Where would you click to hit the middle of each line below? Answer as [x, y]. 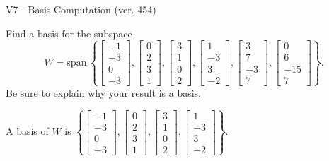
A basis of [27, 131]
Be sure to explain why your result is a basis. [104, 92]
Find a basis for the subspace [69, 33]
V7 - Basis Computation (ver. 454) [81, 9]
